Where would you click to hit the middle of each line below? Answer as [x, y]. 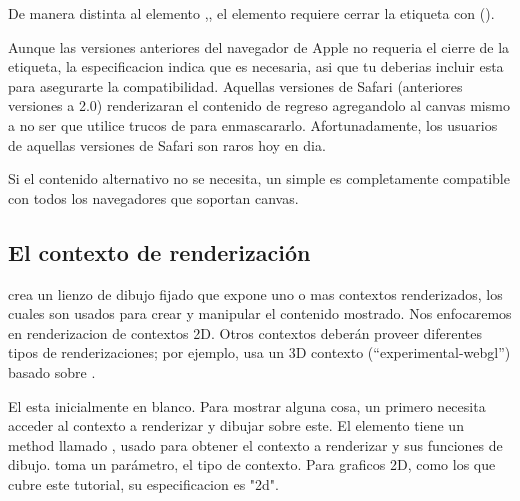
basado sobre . [52, 371]
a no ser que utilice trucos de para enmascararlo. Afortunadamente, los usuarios [253, 124]
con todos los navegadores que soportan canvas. [153, 197]
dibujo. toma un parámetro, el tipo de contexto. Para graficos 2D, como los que [252, 464]
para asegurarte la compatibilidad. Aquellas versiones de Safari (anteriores [235, 85]
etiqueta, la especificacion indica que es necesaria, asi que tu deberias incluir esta [256, 66]
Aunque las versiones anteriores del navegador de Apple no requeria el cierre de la [259, 46]
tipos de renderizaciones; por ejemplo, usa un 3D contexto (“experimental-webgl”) [259, 352]
